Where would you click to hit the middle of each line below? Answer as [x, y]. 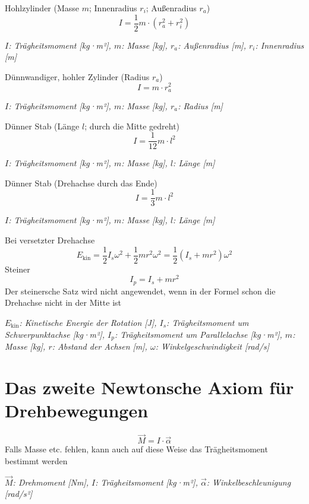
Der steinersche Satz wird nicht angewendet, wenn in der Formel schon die [140, 291]
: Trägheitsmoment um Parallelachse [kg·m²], [198, 334]
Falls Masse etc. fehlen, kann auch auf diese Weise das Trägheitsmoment [136, 449]
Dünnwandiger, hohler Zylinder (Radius [77, 76]
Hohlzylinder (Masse [42, 8]
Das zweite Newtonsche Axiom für [149, 387]
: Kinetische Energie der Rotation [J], [88, 323]
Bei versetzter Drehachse [50, 240]
